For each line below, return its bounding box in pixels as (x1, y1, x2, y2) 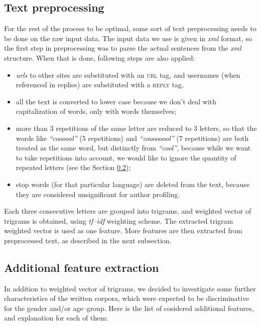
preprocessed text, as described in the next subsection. (4, 235, 172, 245)
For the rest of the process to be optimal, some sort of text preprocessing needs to (4, 23, 256, 34)
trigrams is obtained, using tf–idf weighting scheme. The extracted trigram (4, 215, 233, 226)
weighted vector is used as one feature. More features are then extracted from (4, 225, 242, 236)
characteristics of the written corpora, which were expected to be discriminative (4, 293, 249, 303)
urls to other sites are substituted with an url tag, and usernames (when (16, 69, 240, 80)
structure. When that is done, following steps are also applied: (4, 52, 195, 63)
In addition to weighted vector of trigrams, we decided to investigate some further (4, 283, 256, 293)
